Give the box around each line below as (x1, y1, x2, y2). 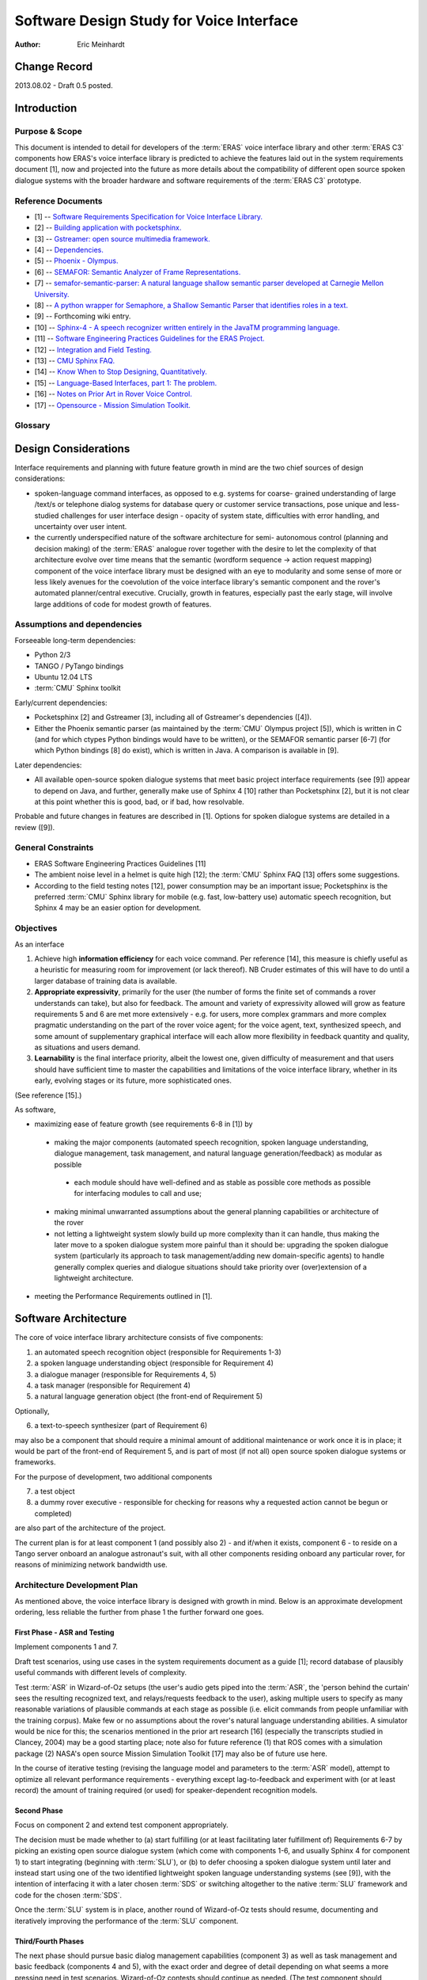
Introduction (14, 101, 77, 115)
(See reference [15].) (14, 1090, 82, 1100)
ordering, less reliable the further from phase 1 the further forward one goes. (14, 1607, 264, 1616)
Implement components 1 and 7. (14, 1642, 118, 1651)
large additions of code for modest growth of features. (34, 599, 212, 609)
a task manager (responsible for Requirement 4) (34, 1380, 191, 1390)
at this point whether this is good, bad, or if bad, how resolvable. (34, 797, 244, 806)
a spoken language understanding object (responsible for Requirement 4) (34, 1358, 274, 1368)
